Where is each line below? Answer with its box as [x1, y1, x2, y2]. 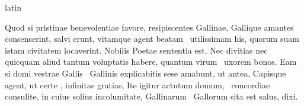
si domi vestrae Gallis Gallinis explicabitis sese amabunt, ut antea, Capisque [5, 67, 286, 79]
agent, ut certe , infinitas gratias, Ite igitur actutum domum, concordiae [5, 78, 270, 91]
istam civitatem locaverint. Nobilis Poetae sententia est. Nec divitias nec [5, 44, 268, 56]
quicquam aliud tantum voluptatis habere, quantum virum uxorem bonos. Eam [5, 55, 297, 68]
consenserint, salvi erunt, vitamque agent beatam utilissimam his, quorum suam [5, 32, 299, 45]
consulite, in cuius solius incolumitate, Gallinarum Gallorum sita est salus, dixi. [5, 90, 298, 102]
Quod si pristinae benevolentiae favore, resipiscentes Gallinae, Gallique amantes [5, 21, 294, 33]
